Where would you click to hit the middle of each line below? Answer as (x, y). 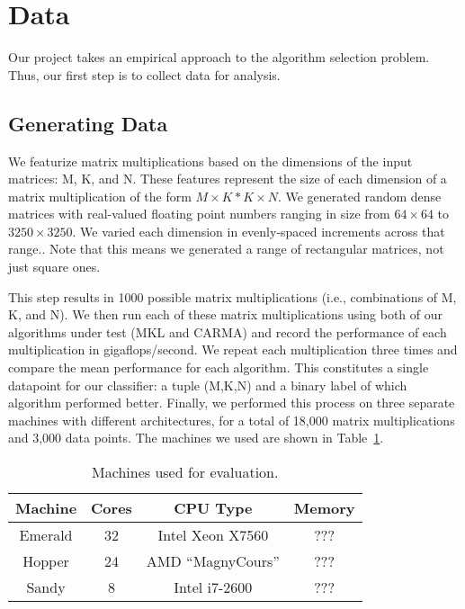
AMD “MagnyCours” (213, 561)
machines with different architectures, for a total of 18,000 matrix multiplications (232, 420)
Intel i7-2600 (213, 587)
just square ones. (54, 267)
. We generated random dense (359, 196)
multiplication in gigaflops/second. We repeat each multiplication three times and (233, 349)
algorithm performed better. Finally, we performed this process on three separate (232, 403)
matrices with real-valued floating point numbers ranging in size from (199, 214)
